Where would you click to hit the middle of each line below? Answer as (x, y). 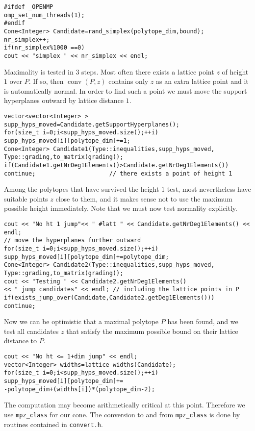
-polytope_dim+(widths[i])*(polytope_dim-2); (79, 389)
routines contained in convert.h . (53, 424)
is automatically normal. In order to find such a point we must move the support (126, 90)
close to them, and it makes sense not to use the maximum (144, 198)
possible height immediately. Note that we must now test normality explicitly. (121, 208)
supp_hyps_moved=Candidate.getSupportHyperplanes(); (92, 124)
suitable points (26, 198)
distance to (20, 341)
